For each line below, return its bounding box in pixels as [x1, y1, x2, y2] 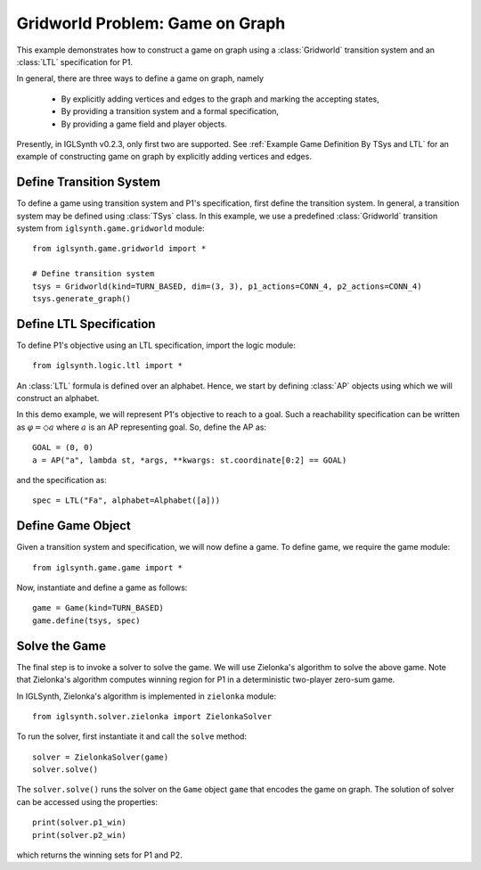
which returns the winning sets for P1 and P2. [16, 849, 183, 860]
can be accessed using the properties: [16, 796, 158, 807]
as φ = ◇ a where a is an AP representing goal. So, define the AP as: [16, 422, 267, 432]
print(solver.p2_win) [32, 830, 126, 840]
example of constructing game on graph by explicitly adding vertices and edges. [16, 152, 312, 162]
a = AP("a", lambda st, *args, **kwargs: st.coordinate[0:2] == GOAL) [32, 455, 347, 465]
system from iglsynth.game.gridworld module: [16, 223, 205, 234]
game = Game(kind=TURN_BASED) [32, 603, 165, 613]
